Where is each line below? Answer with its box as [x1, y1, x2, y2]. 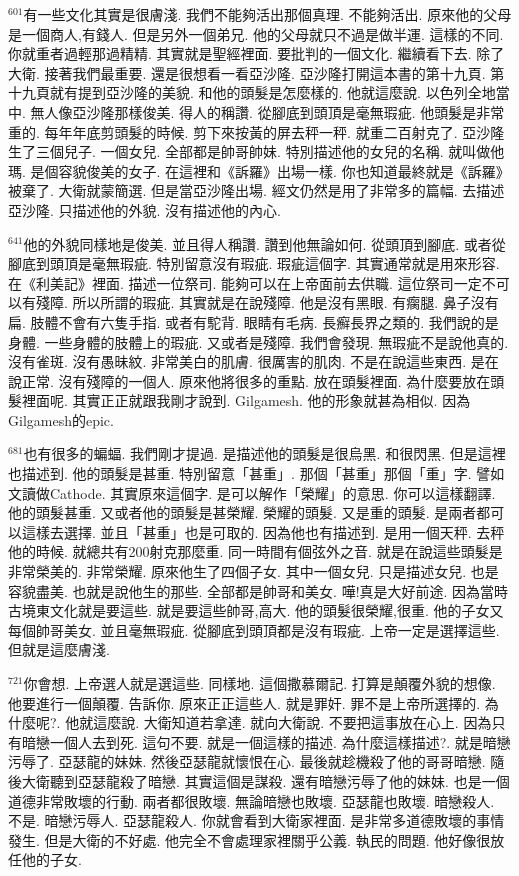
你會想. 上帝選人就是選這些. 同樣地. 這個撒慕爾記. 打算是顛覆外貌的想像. [23, 673, 496, 693]
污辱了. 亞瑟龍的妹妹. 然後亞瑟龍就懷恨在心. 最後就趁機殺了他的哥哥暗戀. [8, 751, 486, 772]
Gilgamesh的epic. [8, 409, 114, 430]
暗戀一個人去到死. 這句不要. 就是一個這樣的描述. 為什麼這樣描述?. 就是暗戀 [21, 731, 511, 752]
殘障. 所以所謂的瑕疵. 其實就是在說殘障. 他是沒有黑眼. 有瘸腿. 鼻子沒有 [35, 292, 499, 313]
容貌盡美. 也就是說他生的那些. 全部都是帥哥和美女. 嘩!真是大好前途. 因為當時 [8, 580, 509, 601]
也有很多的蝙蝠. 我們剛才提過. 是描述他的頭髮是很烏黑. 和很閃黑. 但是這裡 [23, 443, 506, 464]
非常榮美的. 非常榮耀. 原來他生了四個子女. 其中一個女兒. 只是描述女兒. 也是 [8, 561, 499, 582]
